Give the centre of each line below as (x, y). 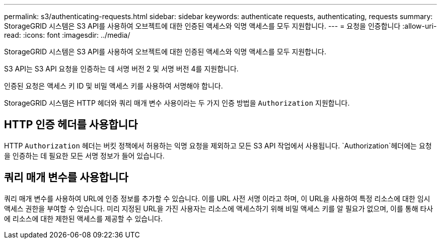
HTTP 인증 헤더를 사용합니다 (71, 125)
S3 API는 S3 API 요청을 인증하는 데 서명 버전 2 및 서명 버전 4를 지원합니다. (121, 69)
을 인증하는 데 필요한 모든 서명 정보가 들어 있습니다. (84, 155)
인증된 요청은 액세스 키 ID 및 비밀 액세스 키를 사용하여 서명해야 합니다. (114, 86)
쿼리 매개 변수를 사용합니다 (66, 178)
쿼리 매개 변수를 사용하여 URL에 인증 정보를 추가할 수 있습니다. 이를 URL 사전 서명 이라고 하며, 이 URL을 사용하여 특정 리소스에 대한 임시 (217, 198)
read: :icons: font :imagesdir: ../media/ (67, 35)
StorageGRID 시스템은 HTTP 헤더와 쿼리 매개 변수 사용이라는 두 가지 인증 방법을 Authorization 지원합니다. (177, 103)
